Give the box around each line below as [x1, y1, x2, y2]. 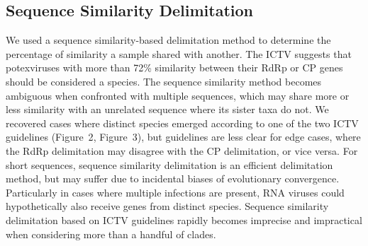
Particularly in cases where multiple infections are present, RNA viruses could [6, 184, 345, 199]
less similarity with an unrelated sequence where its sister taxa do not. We [6, 102, 329, 117]
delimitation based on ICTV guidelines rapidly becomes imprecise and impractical [6, 212, 362, 227]
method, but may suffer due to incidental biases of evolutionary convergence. [6, 171, 340, 186]
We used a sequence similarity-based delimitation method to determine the [6, 33, 331, 47]
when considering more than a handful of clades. [6, 226, 216, 241]
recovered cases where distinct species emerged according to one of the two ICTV [6, 115, 359, 130]
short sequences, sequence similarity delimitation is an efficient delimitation [6, 157, 333, 172]
